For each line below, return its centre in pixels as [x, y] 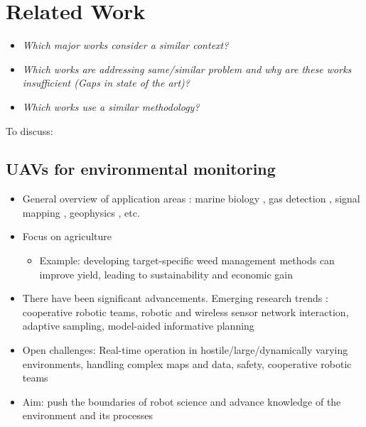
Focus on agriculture [67, 236]
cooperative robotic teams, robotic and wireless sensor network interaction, [185, 312]
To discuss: [29, 130]
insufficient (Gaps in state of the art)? [106, 83]
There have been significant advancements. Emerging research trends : [175, 298]
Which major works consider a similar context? [125, 45]
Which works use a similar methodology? [111, 106]
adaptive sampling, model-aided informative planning [138, 326]
